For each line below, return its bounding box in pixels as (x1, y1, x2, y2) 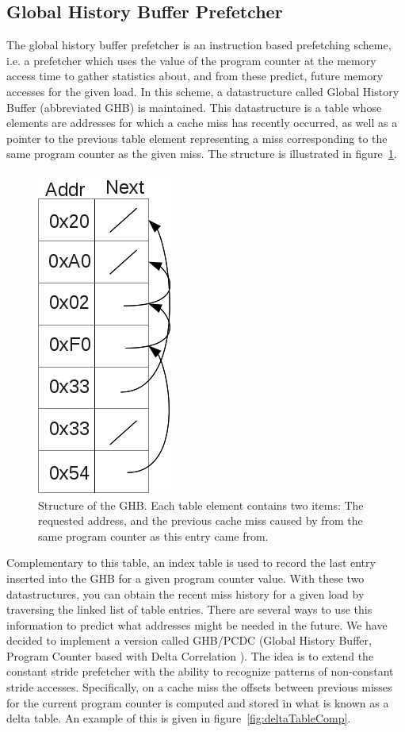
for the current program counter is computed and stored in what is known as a (6, 694, 389, 711)
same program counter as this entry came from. (38, 527, 269, 544)
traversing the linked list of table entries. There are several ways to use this (6, 601, 373, 618)
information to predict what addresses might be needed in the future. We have (6, 616, 388, 633)
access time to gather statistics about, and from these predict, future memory (6, 67, 384, 84)
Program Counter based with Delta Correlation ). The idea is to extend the (6, 647, 374, 664)
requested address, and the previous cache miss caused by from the (38, 512, 363, 529)
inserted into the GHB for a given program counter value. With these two (6, 569, 365, 586)
